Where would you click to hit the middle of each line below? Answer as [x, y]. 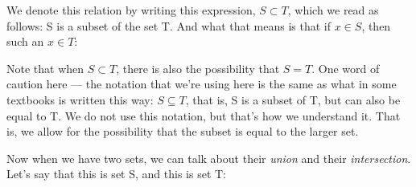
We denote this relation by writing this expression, [131, 10]
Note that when [45, 68]
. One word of [346, 68]
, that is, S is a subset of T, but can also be [293, 99]
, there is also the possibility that [198, 68]
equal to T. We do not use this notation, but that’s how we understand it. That [204, 115]
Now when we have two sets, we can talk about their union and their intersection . [209, 158]
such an [25, 41]
